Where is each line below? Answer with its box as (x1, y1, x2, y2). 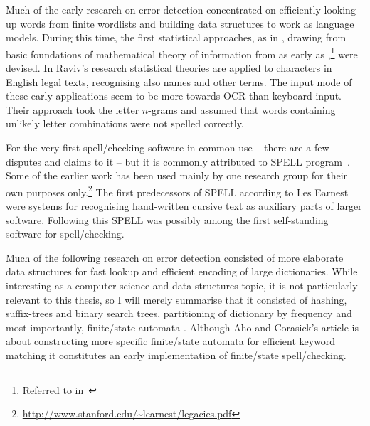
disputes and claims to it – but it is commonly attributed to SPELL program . (6, 154, 350, 169)
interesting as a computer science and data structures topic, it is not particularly (6, 278, 358, 292)
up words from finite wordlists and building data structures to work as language (6, 16, 354, 31)
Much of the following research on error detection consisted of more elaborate (6, 250, 344, 265)
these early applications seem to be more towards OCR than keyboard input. (6, 88, 342, 103)
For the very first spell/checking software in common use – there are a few (6, 140, 329, 154)
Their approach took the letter (6, 102, 139, 117)
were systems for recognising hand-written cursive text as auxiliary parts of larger (6, 198, 362, 213)
